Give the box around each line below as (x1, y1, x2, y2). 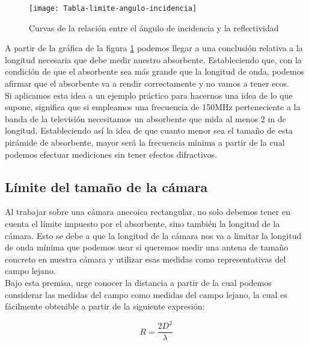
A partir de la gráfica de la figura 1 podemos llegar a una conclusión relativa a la (5, 42, 303, 54)
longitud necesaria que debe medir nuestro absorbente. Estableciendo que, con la (5, 53, 302, 66)
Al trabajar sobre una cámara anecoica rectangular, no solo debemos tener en (5, 205, 290, 218)
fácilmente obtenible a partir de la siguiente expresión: (5, 300, 205, 312)
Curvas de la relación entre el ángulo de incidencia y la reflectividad (29, 21, 279, 34)
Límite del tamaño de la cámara (5, 177, 208, 196)
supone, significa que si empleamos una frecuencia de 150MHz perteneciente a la (5, 101, 301, 113)
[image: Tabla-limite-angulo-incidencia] (29, 4, 197, 13)
